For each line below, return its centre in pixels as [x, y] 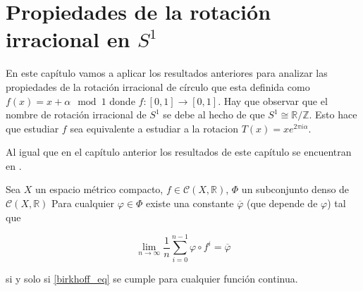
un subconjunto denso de [295, 189]
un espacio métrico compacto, [99, 189]
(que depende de [282, 203]
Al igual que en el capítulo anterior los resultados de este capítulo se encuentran [179, 152]
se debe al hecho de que [214, 114]
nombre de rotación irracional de [76, 114]
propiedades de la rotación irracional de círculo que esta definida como [158, 86]
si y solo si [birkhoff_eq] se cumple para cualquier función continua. [152, 279]
